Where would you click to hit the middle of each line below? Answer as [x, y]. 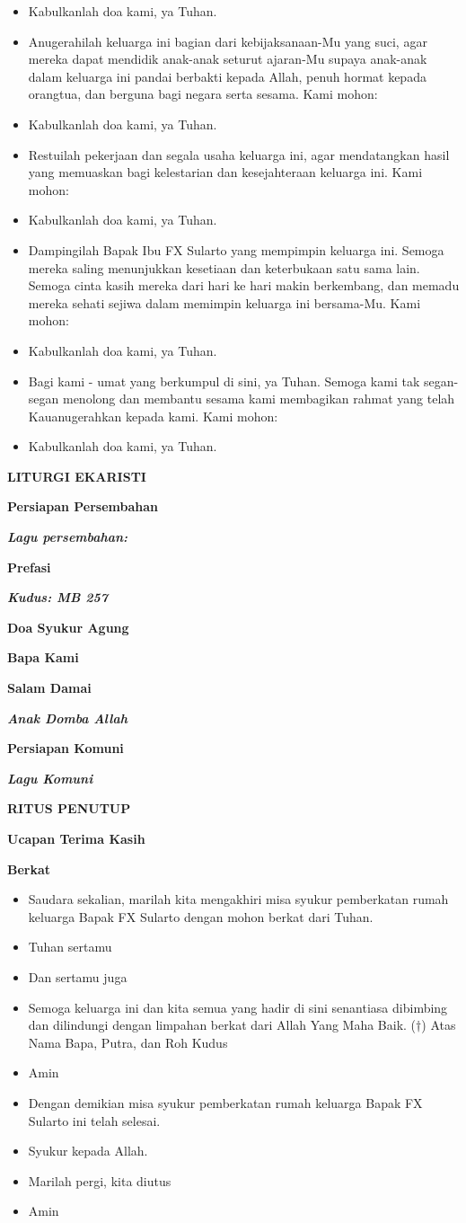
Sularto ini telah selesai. [94, 1120]
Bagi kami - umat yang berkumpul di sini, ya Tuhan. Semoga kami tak [224, 381]
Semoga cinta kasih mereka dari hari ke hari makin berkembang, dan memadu [244, 285]
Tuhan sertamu [70, 947]
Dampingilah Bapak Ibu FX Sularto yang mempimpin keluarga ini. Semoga [236, 249]
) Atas [439, 1025]
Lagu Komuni [50, 778]
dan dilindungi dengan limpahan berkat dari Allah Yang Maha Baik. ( [222, 1025]
